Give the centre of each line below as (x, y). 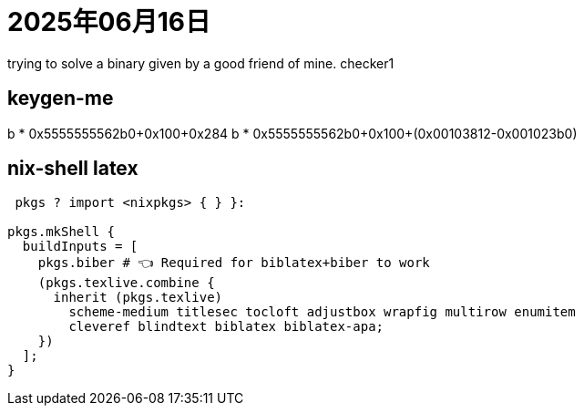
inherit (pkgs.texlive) (138, 298)
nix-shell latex (73, 169)
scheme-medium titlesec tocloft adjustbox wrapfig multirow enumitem (322, 312)
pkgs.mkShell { (61, 232)
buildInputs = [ (80, 247)
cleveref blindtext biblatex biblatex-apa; (226, 327)
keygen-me (61, 98)
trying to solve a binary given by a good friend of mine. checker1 (201, 63)
